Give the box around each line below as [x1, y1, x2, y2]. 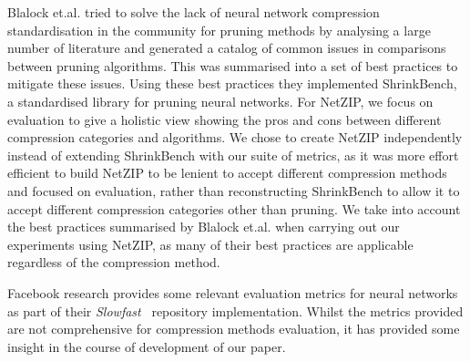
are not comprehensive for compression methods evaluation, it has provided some [7, 319, 460, 338]
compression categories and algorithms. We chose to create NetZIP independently [7, 128, 463, 147]
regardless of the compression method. [7, 253, 220, 272]
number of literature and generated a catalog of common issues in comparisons [7, 38, 446, 57]
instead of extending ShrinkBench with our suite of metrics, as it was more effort [7, 145, 459, 164]
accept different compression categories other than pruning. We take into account [7, 199, 461, 218]
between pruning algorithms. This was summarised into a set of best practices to [7, 56, 458, 75]
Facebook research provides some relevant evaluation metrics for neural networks [7, 283, 458, 302]
